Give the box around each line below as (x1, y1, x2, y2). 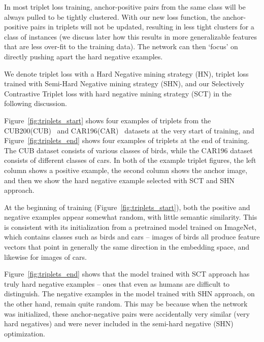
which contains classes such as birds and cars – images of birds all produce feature (4, 231, 260, 242)
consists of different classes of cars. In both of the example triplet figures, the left (4, 155, 256, 165)
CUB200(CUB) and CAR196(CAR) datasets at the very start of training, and (4, 125, 254, 135)
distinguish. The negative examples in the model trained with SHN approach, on (4, 288, 255, 299)
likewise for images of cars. (4, 251, 87, 262)
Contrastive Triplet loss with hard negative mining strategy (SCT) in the (4, 88, 232, 98)
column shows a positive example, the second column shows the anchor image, (4, 164, 248, 175)
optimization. (4, 328, 45, 338)
